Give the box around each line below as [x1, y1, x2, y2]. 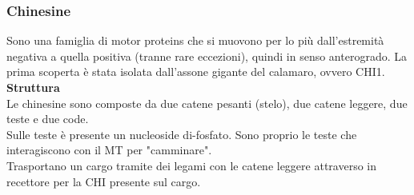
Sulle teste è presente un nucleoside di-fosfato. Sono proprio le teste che [6, 125, 357, 142]
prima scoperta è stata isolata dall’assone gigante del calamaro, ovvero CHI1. [6, 63, 385, 80]
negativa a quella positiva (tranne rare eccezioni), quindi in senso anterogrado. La [6, 47, 407, 64]
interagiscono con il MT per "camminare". [6, 141, 212, 158]
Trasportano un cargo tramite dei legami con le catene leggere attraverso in [6, 157, 376, 173]
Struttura [6, 79, 60, 95]
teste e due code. [6, 110, 89, 127]
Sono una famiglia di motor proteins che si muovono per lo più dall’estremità [6, 32, 384, 49]
